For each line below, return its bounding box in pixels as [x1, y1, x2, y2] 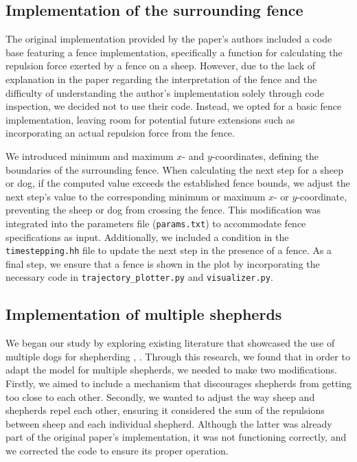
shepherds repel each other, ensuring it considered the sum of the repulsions [5, 403, 325, 417]
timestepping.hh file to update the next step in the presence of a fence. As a [5, 243, 332, 257]
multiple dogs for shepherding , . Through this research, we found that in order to [5, 349, 350, 363]
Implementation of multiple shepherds [5, 303, 282, 325]
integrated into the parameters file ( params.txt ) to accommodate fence [5, 216, 306, 230]
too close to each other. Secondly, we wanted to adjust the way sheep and [5, 389, 315, 404]
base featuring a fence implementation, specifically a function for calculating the [5, 45, 343, 59]
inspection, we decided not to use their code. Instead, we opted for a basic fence [5, 99, 342, 113]
